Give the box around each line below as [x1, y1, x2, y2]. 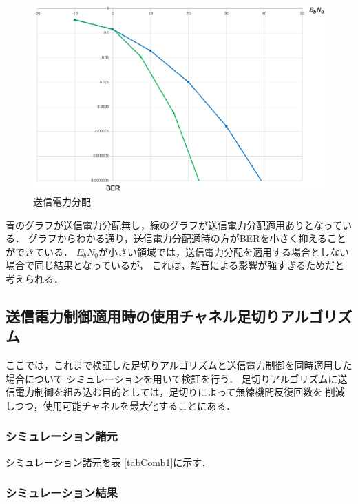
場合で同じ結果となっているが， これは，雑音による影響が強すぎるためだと [6, 258, 345, 272]
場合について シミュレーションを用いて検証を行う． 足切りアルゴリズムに [6, 371, 338, 385]
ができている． [6, 244, 73, 259]
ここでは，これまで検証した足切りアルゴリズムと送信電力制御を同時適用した [6, 358, 352, 372]
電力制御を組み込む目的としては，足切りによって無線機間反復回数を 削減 [14, 385, 345, 399]
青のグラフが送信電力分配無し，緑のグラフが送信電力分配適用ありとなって [6, 217, 342, 232]
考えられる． [6, 271, 63, 285]
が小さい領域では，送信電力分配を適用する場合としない [98, 244, 349, 259]
